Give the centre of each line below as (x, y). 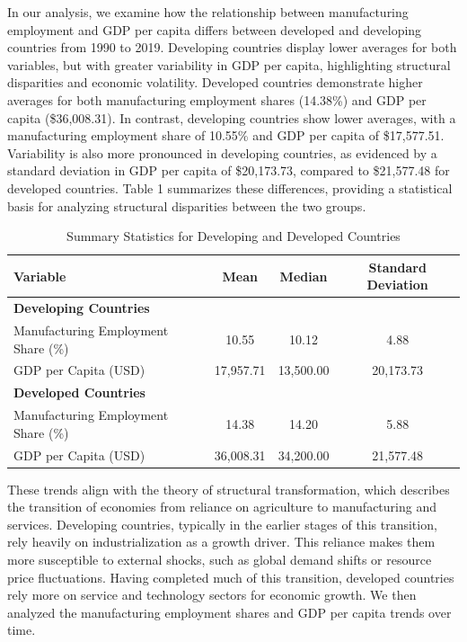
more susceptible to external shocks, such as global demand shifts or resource (220, 560)
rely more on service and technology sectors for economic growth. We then (212, 595)
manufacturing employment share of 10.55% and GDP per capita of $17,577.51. (226, 135)
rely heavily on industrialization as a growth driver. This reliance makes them (221, 542)
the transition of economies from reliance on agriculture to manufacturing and (222, 507)
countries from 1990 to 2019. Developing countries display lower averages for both (232, 47)
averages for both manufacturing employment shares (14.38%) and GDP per (217, 99)
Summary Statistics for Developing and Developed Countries (233, 236)
